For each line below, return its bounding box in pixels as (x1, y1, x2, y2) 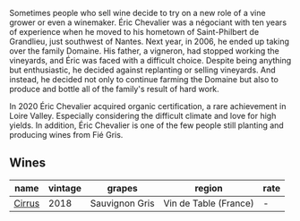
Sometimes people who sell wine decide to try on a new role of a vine (9, 8, 266, 18)
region (194, 182, 224, 194)
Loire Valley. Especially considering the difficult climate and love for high (9, 111, 277, 121)
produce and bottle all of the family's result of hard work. (9, 84, 219, 94)
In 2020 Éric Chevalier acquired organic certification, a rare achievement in (9, 101, 287, 111)
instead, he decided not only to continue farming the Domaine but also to (9, 74, 279, 84)
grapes (107, 182, 138, 194)
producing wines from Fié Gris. (9, 130, 124, 140)
